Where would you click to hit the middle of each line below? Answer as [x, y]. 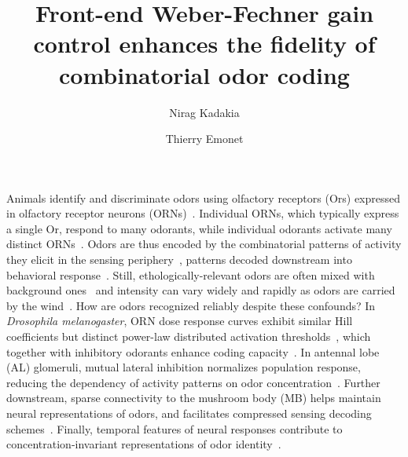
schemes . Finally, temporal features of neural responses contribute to [175, 428]
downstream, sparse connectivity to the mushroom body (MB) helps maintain [194, 398]
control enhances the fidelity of [204, 44]
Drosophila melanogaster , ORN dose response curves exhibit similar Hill [180, 321]
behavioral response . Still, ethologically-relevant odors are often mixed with [191, 274]
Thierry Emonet [204, 139]
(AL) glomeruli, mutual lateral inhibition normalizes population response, [184, 367]
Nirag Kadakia [204, 112]
